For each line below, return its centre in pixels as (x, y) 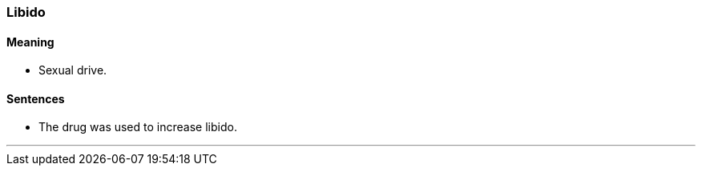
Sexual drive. (73, 70)
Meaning (30, 42)
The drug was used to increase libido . (138, 127)
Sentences (36, 98)
